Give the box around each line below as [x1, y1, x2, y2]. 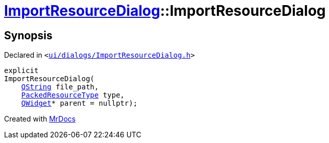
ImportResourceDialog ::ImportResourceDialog [4, 2, 326, 19]
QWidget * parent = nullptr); [21, 99, 138, 108]
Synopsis [4, 29, 53, 42]
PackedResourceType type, [21, 91, 125, 100]
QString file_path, [21, 83, 99, 91]
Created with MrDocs [4, 114, 76, 124]
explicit [4, 66, 39, 75]
